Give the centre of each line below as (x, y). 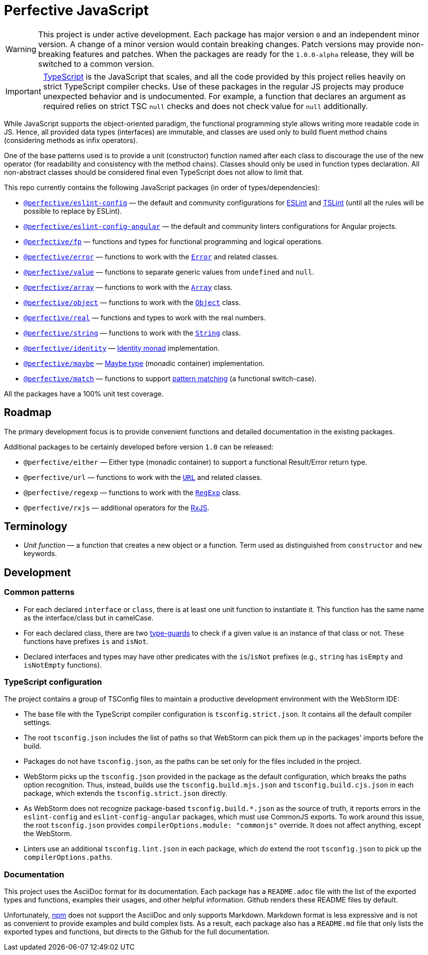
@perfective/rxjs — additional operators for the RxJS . (116, 507)
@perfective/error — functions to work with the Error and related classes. (151, 256)
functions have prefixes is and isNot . (86, 641)
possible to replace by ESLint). (73, 211)
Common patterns (39, 592)
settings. (38, 723)
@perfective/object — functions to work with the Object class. (132, 302)
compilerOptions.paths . (68, 857)
